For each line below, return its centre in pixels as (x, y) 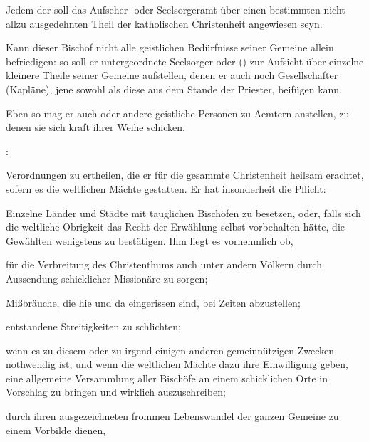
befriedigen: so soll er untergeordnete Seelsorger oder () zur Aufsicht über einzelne (185, 61)
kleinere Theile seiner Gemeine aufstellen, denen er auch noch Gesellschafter (172, 75)
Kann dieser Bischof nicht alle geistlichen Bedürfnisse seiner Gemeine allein (170, 47)
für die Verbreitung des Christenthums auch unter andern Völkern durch (164, 264)
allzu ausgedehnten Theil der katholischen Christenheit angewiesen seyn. (164, 23)
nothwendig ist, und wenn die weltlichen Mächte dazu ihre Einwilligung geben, (177, 364)
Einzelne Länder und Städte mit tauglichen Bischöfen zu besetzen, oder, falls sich (183, 212)
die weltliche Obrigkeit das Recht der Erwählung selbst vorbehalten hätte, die (175, 227)
